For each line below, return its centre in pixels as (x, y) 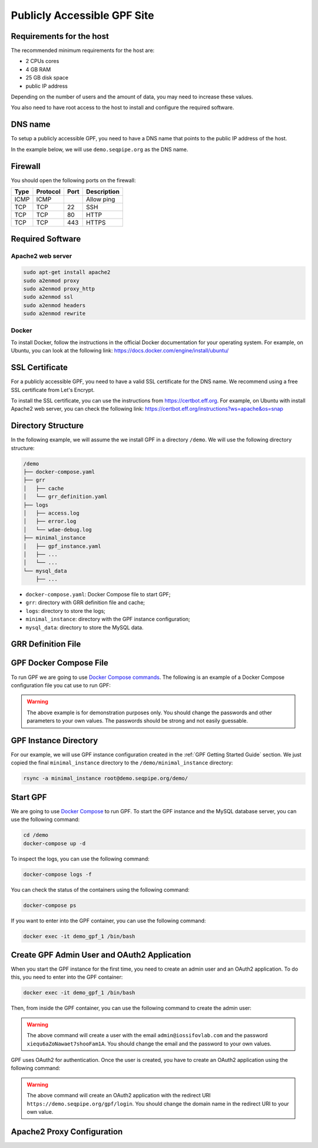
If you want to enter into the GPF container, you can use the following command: (108, 921)
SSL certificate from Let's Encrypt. (53, 390)
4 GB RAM (38, 69)
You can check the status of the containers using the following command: (100, 889)
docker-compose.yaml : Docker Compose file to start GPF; (98, 595)
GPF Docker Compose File (59, 663)
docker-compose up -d (54, 843)
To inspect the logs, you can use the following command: (80, 859)
